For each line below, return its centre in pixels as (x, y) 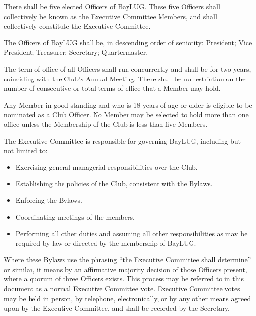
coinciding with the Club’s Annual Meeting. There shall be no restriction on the (125, 78)
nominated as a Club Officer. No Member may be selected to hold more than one (126, 114)
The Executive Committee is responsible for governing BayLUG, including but (122, 140)
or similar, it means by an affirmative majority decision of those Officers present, (126, 269)
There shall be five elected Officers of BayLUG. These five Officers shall (112, 6)
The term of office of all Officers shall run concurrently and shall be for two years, (128, 68)
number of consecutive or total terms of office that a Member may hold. (112, 88)
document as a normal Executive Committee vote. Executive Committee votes (122, 289)
